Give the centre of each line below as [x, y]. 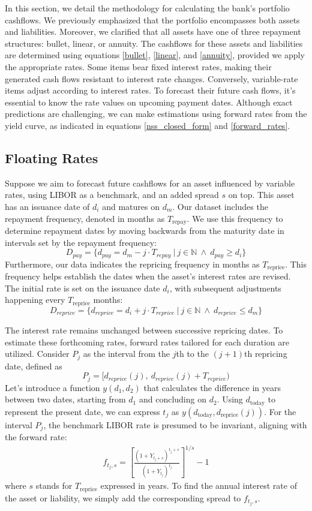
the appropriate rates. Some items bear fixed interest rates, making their [138, 66]
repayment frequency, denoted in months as [85, 218]
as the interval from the [127, 354]
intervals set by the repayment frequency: [81, 242]
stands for [54, 486]
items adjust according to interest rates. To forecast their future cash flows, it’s [150, 90]
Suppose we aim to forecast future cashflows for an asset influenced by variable [150, 183]
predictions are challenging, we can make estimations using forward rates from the [156, 114]
